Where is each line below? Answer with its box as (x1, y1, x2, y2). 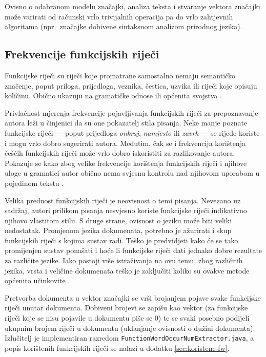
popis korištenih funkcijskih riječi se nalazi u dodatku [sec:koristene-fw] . (5, 342, 230, 353)
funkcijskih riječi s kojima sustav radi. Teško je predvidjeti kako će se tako (5, 235, 238, 245)
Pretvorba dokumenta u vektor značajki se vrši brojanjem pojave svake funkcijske (5, 292, 261, 303)
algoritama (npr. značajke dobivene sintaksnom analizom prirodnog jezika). (5, 21, 242, 32)
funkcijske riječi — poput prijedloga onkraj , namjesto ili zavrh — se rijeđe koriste (5, 127, 260, 138)
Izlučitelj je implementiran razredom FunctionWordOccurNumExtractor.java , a (5, 332, 254, 343)
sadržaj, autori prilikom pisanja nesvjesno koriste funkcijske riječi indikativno (5, 205, 247, 216)
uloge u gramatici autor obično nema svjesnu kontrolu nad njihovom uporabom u (5, 167, 260, 178)
